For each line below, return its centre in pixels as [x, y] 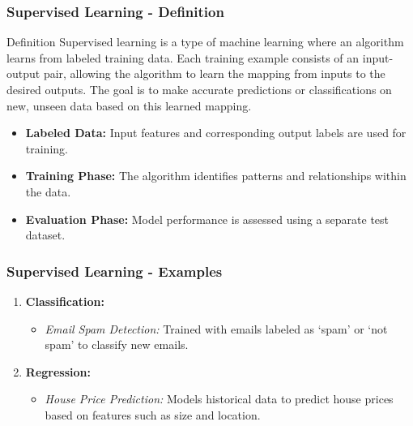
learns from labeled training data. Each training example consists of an [183, 57]
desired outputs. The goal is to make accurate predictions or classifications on [199, 89]
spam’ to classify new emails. [117, 344]
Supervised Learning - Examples [115, 271]
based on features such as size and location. [153, 414]
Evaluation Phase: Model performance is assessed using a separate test [207, 219]
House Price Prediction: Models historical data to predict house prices [219, 399]
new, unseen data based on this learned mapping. [129, 105]
